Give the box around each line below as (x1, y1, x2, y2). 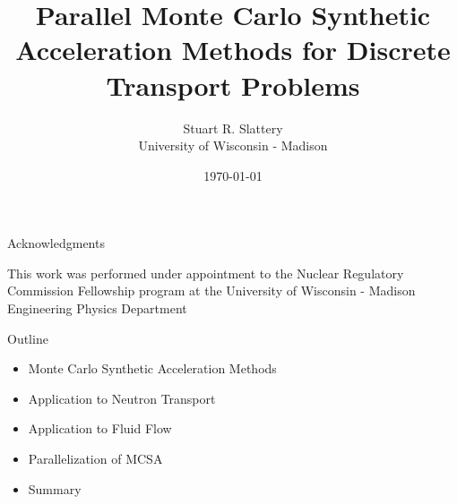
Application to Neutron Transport (28, 389, 216, 407)
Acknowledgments (7, 234, 105, 252)
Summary (28, 479, 82, 498)
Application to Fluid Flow (28, 419, 172, 438)
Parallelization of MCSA (28, 449, 163, 468)
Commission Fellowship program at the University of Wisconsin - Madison (7, 281, 416, 300)
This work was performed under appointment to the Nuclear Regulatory (7, 263, 404, 282)
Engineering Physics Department (7, 299, 187, 318)
